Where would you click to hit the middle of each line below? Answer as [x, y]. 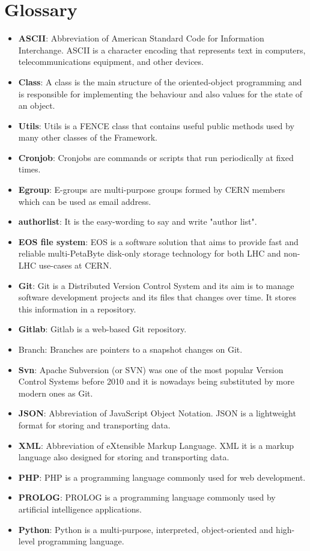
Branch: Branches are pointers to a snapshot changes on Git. [130, 349]
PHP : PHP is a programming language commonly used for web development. [162, 477]
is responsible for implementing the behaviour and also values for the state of [160, 93]
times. [29, 169]
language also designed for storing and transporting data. [124, 457]
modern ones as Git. [56, 393]
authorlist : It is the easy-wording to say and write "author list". [138, 221]
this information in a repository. [77, 309]
